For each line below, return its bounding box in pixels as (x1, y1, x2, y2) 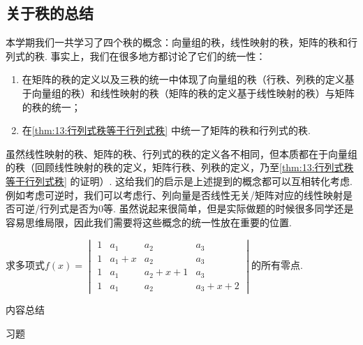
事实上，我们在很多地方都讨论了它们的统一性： (50, 48, 266, 63)
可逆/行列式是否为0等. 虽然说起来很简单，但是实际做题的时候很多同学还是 (15, 201, 354, 216)
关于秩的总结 (6, 2, 94, 24)
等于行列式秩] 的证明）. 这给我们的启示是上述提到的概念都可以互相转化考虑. (6, 173, 353, 188)
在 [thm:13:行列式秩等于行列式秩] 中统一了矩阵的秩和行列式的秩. (22, 123, 311, 138)
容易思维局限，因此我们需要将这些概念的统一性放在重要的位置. (6, 214, 292, 229)
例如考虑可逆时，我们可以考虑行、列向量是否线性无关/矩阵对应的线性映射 (6, 187, 343, 202)
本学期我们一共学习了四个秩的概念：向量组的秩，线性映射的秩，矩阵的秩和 (6, 35, 348, 50)
